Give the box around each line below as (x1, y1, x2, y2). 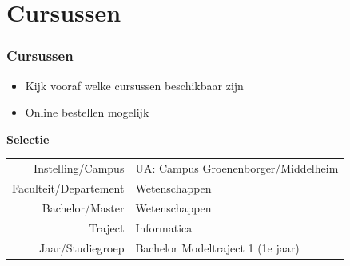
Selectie (6, 130, 50, 147)
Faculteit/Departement (12, 179, 125, 196)
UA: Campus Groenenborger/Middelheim (135, 160, 339, 177)
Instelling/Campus (34, 160, 125, 177)
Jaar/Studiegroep (38, 239, 125, 256)
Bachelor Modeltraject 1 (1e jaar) (135, 239, 300, 256)
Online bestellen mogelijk (25, 104, 149, 121)
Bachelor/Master (42, 199, 125, 216)
